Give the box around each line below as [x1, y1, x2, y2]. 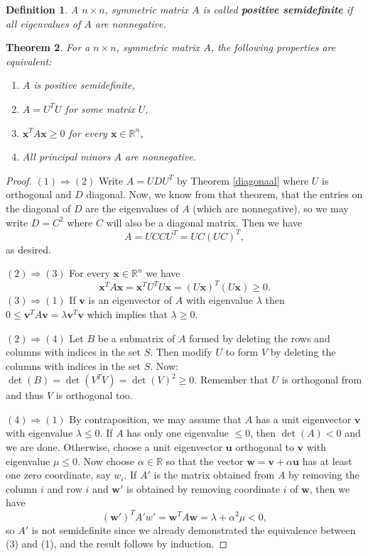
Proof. [6, 173, 32, 187]
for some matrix [65, 101, 135, 116]
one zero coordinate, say [6, 467, 111, 482]
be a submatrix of [97, 330, 175, 345]
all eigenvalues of [6, 16, 81, 31]
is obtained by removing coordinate [126, 481, 281, 496]
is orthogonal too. [55, 388, 133, 403]
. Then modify [150, 344, 212, 359]
